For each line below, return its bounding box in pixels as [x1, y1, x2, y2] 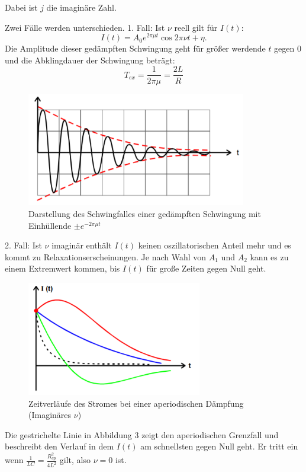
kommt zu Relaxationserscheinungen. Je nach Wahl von [5, 250, 207, 263]
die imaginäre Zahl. [46, 1, 117, 13]
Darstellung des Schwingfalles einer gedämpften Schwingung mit [28, 208, 261, 220]
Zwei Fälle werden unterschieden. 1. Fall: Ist [5, 21, 165, 33]
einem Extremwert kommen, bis [5, 262, 120, 275]
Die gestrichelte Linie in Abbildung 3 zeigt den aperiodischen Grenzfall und [5, 428, 279, 441]
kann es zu [250, 250, 289, 263]
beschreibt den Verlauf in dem [5, 440, 114, 452]
